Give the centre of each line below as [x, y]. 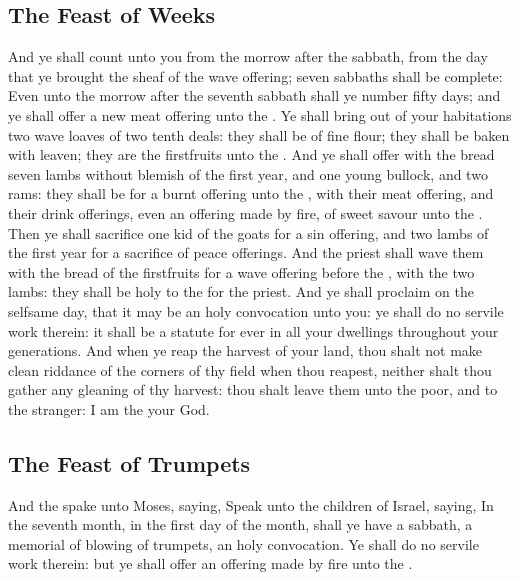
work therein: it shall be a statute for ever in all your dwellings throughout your [253, 330]
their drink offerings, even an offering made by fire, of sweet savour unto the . [245, 212]
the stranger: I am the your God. [109, 408]
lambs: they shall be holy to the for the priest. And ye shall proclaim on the [241, 291]
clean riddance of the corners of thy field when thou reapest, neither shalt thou [250, 369]
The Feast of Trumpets [129, 462]
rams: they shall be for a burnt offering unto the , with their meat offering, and [251, 193]
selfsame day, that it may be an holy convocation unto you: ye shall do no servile [256, 310]
